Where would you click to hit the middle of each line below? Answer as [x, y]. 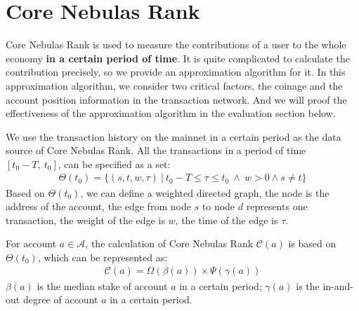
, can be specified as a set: [114, 164]
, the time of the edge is [227, 220]
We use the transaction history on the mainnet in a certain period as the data [174, 136]
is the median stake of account [102, 285]
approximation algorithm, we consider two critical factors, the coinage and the [174, 85]
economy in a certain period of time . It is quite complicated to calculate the [178, 58]
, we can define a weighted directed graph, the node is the [205, 192]
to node [218, 206]
